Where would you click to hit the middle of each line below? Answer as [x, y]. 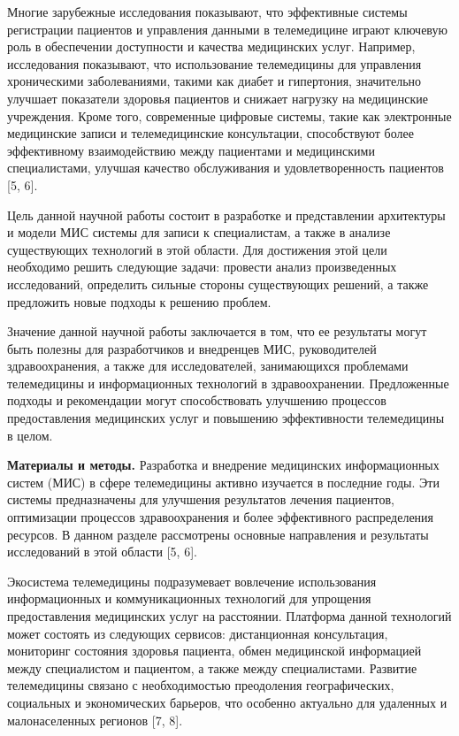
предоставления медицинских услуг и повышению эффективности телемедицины [226, 418]
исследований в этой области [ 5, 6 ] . [102, 552]
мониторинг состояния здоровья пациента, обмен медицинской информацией [214, 651]
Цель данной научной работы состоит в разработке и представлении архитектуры [226, 215]
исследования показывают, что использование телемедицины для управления [214, 63]
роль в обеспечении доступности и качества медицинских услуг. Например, [211, 46]
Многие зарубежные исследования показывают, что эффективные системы [207, 11]
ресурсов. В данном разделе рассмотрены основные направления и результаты [218, 534]
